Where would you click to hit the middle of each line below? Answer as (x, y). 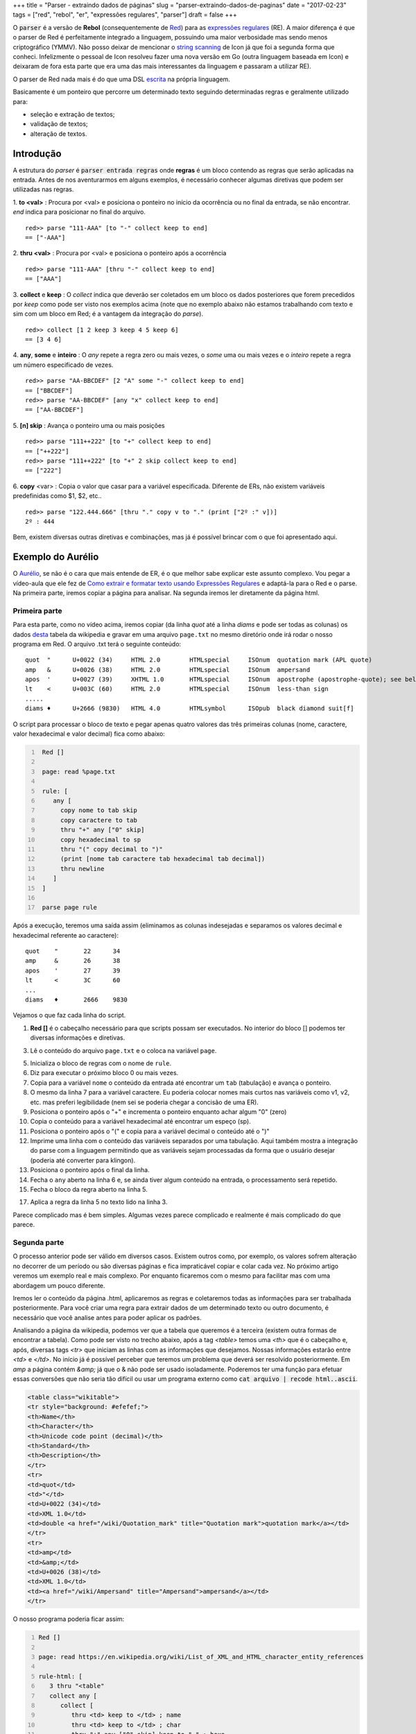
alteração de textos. (59, 134)
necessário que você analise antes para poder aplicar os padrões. (107, 1317)
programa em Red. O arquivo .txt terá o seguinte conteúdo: (97, 644)
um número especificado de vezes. (63, 365)
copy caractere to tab (99, 820)
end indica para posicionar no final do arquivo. (79, 212)
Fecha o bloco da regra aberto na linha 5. (89, 1190)
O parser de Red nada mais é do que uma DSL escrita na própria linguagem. (121, 79)
